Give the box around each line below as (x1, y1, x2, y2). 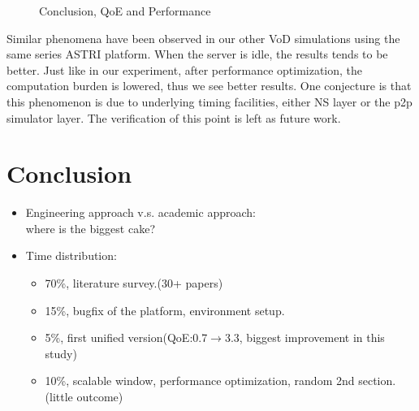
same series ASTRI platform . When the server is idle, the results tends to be (6, 45, 388, 63)
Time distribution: (25, 247, 117, 264)
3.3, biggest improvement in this (224, 329, 385, 346)
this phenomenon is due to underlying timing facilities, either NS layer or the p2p (6, 93, 413, 110)
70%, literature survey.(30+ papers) (45, 275, 223, 292)
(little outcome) (45, 388, 123, 405)
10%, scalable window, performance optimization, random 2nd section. (45, 372, 396, 389)
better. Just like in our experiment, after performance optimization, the (6, 61, 363, 78)
